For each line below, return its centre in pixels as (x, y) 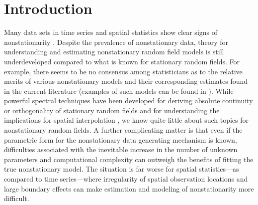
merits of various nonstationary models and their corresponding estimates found (126, 81)
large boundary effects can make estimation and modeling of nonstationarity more (129, 188)
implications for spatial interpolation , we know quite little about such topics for (127, 120)
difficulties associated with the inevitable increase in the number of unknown (121, 149)
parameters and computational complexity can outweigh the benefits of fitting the (129, 159)
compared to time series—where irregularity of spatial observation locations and (126, 179)
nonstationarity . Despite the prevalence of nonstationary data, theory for (116, 42)
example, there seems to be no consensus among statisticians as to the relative (123, 71)
